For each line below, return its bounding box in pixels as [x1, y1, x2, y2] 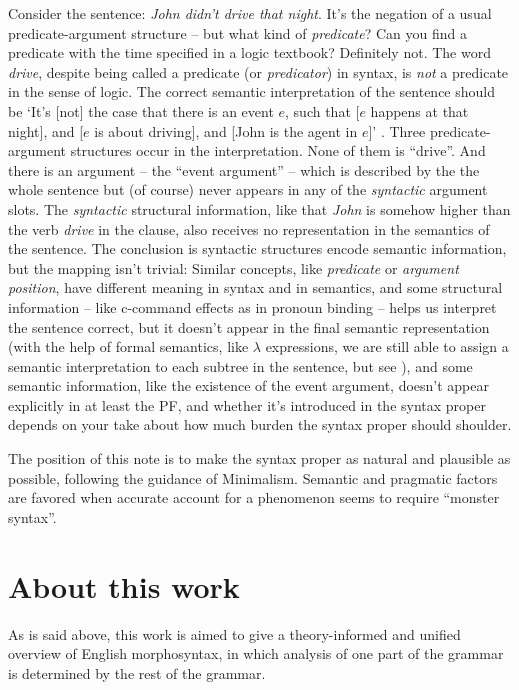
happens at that [370, 100, 469, 121]
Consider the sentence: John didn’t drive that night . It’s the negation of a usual [8, 3, 492, 23]
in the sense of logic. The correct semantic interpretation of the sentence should [8, 81, 495, 102]
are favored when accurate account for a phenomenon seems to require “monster [8, 487, 500, 508]
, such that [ [285, 100, 360, 121]
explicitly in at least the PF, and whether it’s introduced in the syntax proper [8, 394, 486, 415]
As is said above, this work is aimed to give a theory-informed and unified [8, 623, 461, 644]
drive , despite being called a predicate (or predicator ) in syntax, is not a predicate [8, 61, 509, 82]
